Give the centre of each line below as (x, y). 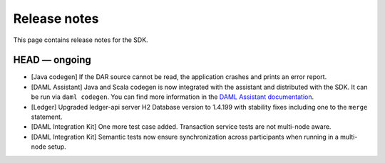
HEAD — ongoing (52, 60)
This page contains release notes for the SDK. (81, 40)
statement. (47, 117)
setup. (57, 147)
